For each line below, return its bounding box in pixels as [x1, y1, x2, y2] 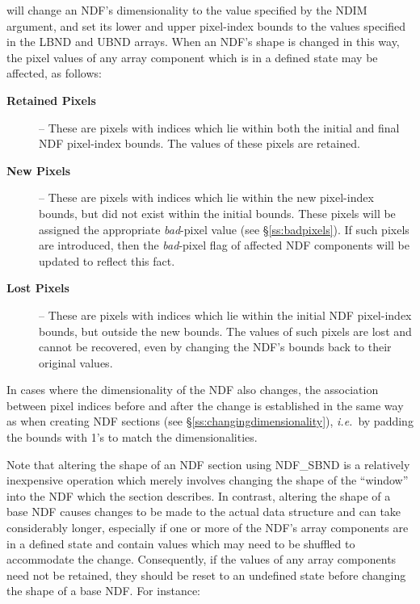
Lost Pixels [6, 279, 69, 296]
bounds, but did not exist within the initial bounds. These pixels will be [39, 204, 396, 221]
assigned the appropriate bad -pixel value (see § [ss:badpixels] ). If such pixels [39, 220, 409, 237]
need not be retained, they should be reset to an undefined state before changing [6, 566, 406, 583]
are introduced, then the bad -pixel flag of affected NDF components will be [39, 237, 409, 254]
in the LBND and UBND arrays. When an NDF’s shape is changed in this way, [6, 33, 400, 50]
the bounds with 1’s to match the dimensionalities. [6, 429, 258, 446]
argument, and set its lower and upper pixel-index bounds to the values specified [6, 17, 406, 34]
